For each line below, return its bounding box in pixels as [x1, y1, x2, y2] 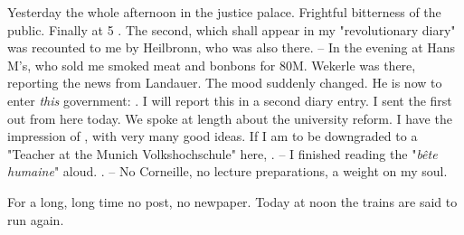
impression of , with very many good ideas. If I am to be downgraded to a [7, 127, 418, 146]
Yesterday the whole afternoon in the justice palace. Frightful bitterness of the [7, 3, 441, 21]
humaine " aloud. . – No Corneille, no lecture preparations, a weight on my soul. [7, 162, 448, 181]
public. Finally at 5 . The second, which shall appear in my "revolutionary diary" [7, 20, 456, 39]
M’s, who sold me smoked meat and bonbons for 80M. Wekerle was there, [7, 55, 416, 74]
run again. [7, 210, 64, 229]
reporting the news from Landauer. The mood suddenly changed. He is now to [7, 73, 442, 92]
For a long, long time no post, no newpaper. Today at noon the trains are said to [7, 192, 458, 211]
